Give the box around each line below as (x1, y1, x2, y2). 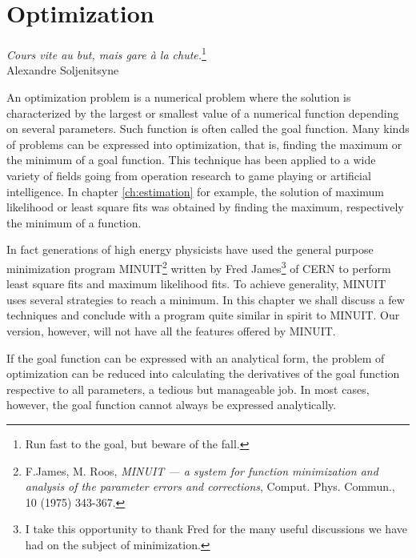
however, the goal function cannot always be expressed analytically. (6, 396, 337, 413)
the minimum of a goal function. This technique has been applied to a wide (6, 151, 376, 168)
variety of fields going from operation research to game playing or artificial (6, 167, 371, 183)
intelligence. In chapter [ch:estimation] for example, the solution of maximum (6, 183, 384, 199)
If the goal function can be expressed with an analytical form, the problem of (6, 349, 385, 366)
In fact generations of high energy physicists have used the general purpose (6, 241, 374, 258)
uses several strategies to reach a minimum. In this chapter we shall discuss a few (6, 291, 405, 307)
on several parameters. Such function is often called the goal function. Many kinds (6, 120, 410, 137)
